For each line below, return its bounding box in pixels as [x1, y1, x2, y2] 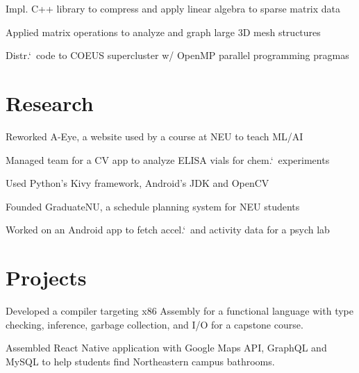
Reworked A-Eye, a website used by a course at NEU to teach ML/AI [6, 129, 303, 143]
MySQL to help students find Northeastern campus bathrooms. [6, 354, 275, 368]
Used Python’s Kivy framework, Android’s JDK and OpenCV [6, 176, 269, 190]
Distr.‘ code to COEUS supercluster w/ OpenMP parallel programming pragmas [6, 48, 349, 63]
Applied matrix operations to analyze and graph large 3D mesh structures [6, 24, 321, 39]
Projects [6, 263, 87, 292]
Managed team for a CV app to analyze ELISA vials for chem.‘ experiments [6, 152, 330, 167]
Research [6, 88, 94, 117]
